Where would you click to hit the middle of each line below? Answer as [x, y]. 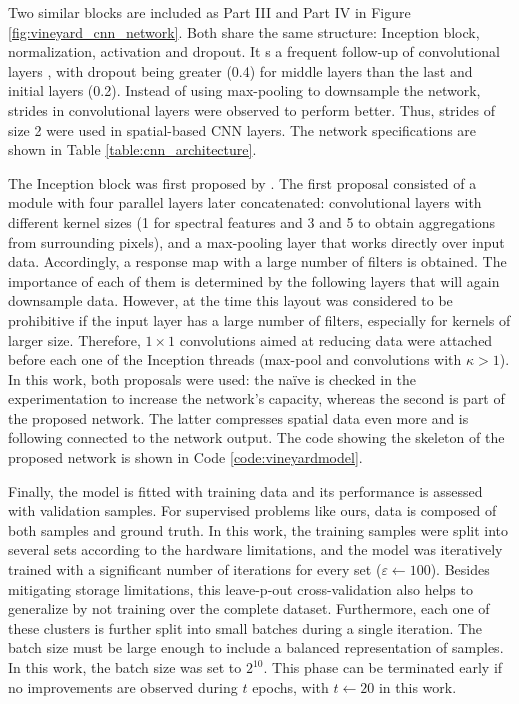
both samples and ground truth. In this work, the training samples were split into [258, 529]
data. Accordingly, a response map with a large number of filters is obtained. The [257, 261]
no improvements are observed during [123, 686]
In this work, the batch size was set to [125, 667]
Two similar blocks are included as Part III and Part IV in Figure [209, 12]
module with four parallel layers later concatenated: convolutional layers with [245, 202]
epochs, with [290, 686]
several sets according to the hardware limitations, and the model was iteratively [255, 549]
